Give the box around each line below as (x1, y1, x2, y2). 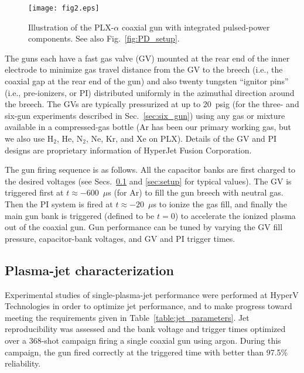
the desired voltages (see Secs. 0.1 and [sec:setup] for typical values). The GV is (5, 174, 292, 187)
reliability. (5, 357, 41, 369)
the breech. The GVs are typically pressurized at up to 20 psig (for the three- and (5, 98, 299, 110)
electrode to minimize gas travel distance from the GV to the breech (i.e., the (5, 63, 283, 76)
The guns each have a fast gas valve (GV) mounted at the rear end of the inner (5, 52, 290, 64)
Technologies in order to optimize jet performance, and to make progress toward (5, 300, 292, 312)
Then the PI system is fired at (5, 197, 113, 210)
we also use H (5, 132, 54, 144)
